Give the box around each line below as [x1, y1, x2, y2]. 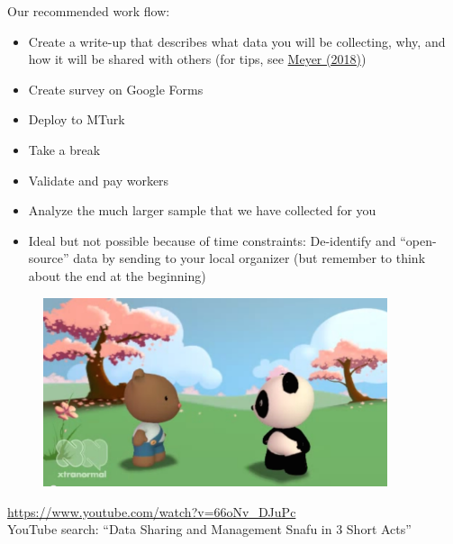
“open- [400, 231, 437, 249]
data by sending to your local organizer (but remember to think [73, 249, 426, 267]
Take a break [28, 140, 101, 159]
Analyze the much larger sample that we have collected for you [28, 201, 376, 220]
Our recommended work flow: [7, 2, 170, 20]
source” [28, 249, 69, 267]
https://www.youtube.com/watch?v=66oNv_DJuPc [7, 502, 296, 521]
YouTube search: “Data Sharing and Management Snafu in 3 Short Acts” [7, 520, 412, 539]
